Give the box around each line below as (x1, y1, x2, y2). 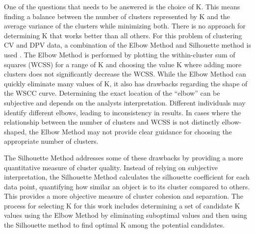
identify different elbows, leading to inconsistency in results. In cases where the (4, 107, 241, 117)
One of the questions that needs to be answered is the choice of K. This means (4, 1, 240, 11)
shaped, (4, 126, 27, 136)
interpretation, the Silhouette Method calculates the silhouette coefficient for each (4, 172, 250, 182)
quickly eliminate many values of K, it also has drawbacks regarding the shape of (4, 78, 248, 88)
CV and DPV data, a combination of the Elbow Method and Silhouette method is (4, 40, 251, 50)
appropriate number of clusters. (4, 136, 99, 146)
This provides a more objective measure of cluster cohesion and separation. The (4, 191, 243, 201)
